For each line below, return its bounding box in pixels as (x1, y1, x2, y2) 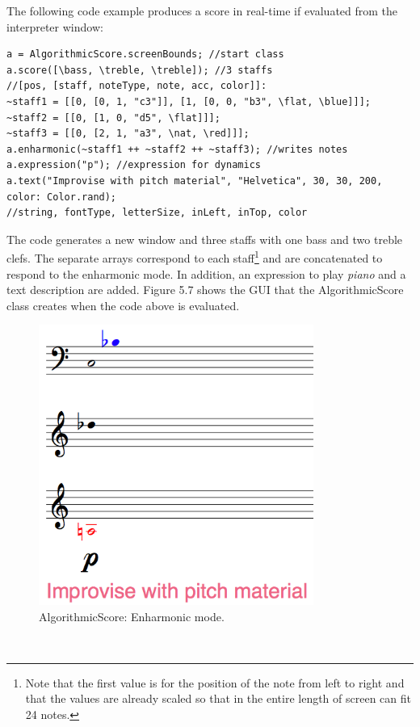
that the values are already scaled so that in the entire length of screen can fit (25, 690, 411, 707)
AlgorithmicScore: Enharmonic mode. (39, 607, 225, 624)
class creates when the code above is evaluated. (6, 296, 240, 313)
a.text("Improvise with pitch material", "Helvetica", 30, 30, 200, (6, 174, 383, 187)
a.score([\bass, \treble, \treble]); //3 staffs (6, 64, 273, 76)
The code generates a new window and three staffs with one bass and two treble (6, 230, 403, 247)
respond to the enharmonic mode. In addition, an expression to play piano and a (6, 265, 406, 282)
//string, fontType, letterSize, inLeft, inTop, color (6, 207, 308, 219)
